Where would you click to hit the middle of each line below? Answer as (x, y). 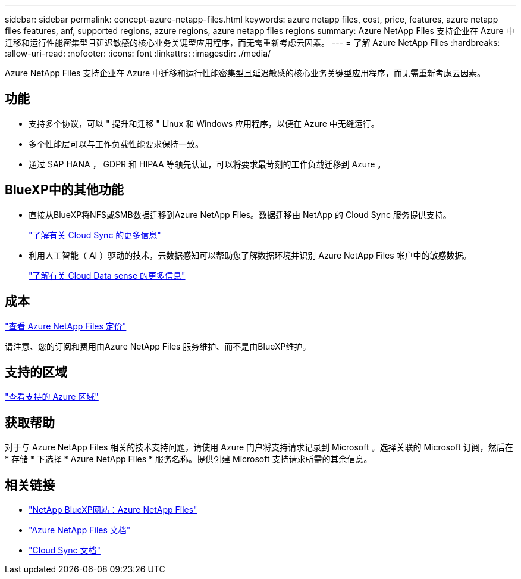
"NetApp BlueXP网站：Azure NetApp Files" (113, 510)
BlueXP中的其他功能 (64, 190)
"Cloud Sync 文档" (65, 550)
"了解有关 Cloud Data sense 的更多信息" (107, 275)
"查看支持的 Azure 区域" (52, 397)
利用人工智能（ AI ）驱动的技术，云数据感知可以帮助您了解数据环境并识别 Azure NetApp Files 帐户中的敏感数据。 (250, 255)
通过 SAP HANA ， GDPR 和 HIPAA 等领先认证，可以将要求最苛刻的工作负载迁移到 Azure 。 (207, 164)
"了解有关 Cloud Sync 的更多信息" (95, 235)
